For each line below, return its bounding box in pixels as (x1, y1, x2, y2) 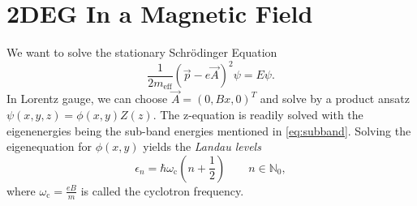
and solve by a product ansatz (260, 90, 410, 107)
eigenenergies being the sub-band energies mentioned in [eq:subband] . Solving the (6, 122, 411, 139)
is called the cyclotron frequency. (80, 182, 244, 199)
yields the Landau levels (143, 138, 261, 155)
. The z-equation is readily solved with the (153, 106, 363, 123)
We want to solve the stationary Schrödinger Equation (6, 44, 277, 61)
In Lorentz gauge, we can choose (6, 90, 168, 107)
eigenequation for (6, 138, 92, 155)
